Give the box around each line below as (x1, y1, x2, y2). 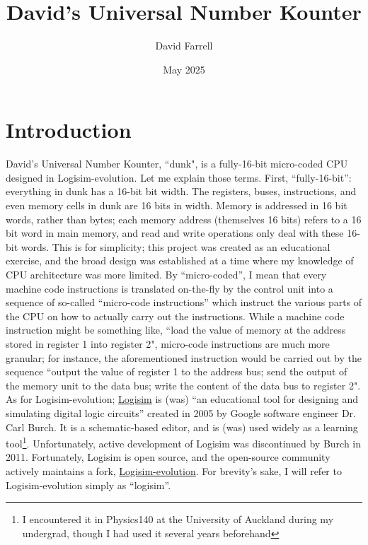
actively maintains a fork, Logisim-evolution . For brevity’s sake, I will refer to (6, 463, 342, 478)
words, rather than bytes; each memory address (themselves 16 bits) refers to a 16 (6, 211, 362, 226)
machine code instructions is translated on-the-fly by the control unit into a (6, 281, 333, 295)
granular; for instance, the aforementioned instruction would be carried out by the (6, 350, 362, 365)
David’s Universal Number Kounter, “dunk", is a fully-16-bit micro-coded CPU (6, 156, 348, 171)
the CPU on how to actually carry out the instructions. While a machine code (6, 308, 345, 323)
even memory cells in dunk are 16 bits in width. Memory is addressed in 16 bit (6, 198, 347, 213)
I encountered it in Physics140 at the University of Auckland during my (22, 512, 334, 527)
